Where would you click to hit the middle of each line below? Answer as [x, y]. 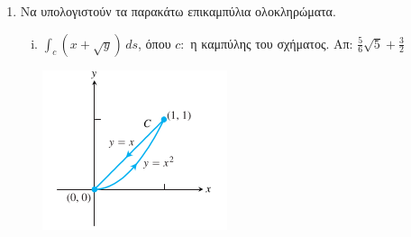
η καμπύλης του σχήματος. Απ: [272, 43]
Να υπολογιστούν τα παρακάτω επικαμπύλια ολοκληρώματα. [178, 11]
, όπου [155, 43]
